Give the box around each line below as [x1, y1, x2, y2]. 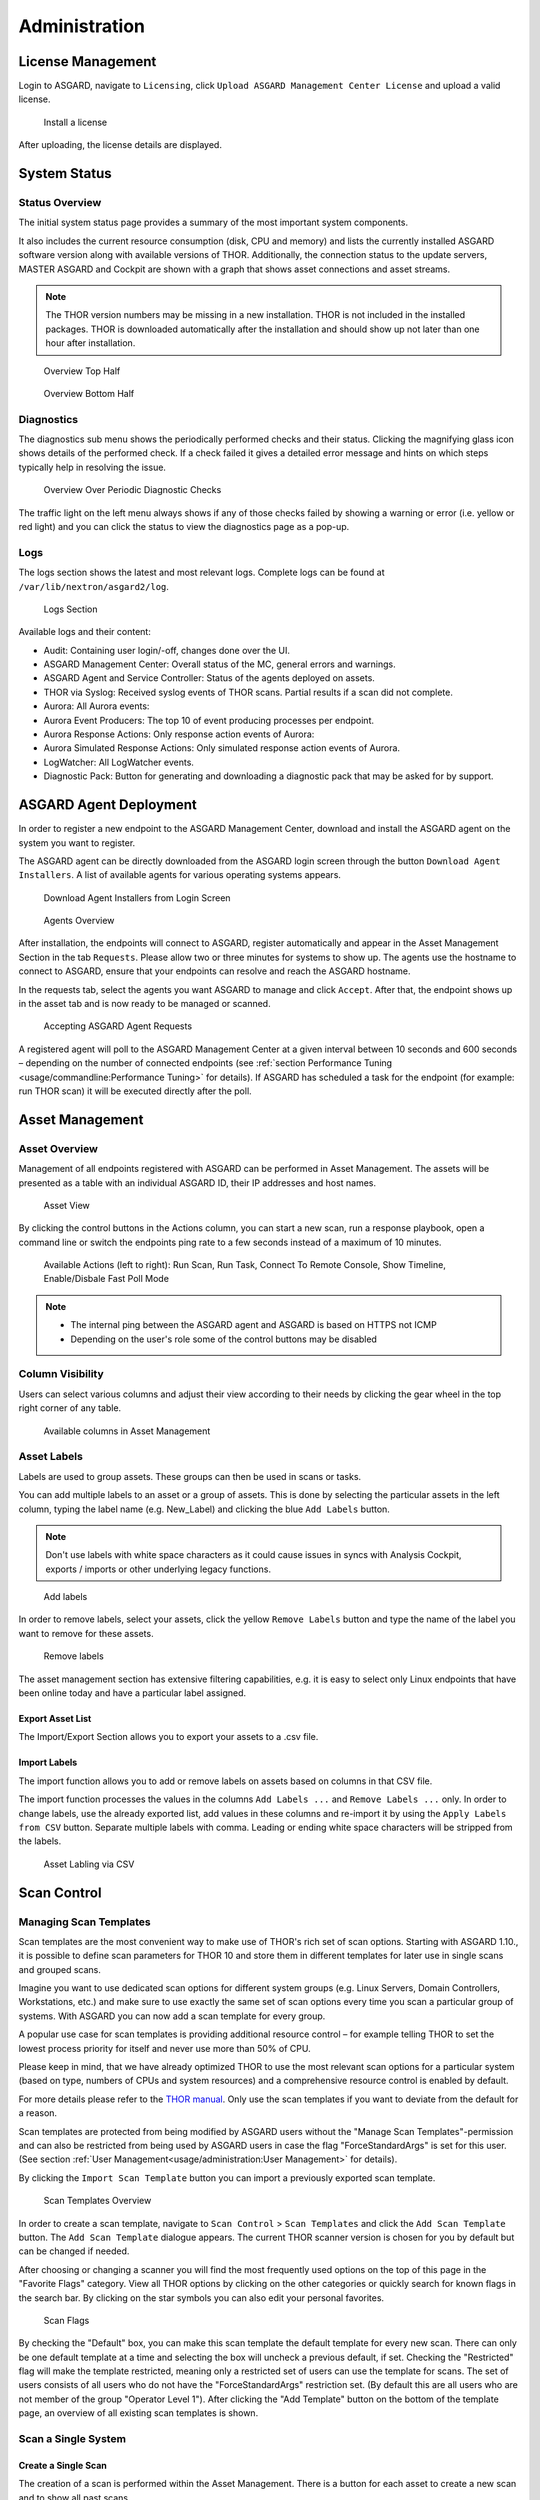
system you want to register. [18, 836, 136, 849]
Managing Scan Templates [18, 1915, 151, 1929]
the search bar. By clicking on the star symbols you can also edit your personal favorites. [18, 2291, 385, 2304]
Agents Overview [43, 915, 115, 927]
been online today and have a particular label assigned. [18, 1687, 247, 1699]
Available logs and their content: [18, 626, 152, 638]
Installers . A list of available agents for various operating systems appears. [18, 869, 342, 881]
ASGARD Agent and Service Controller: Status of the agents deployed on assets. [43, 672, 375, 684]
